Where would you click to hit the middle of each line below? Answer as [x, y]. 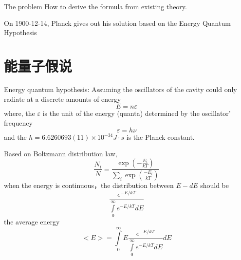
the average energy [32, 222]
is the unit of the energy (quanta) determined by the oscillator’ [137, 113]
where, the [19, 113]
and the [15, 137]
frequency [18, 122]
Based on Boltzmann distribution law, [61, 153]
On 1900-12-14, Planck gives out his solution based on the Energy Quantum [117, 23]
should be [215, 185]
